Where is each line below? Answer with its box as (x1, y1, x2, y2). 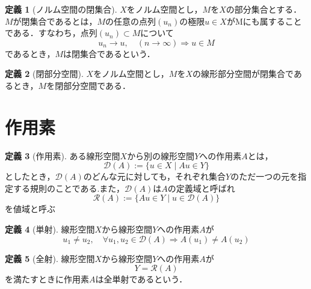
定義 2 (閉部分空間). (5, 67, 84, 80)
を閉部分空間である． (46, 79, 131, 91)
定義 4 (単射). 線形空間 (5, 223, 95, 236)
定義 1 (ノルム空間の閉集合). (5, 3, 117, 15)
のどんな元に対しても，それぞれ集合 (83, 170, 226, 183)
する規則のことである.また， (13, 181, 125, 194)
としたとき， (5, 170, 55, 183)
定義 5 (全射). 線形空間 (5, 252, 95, 264)
